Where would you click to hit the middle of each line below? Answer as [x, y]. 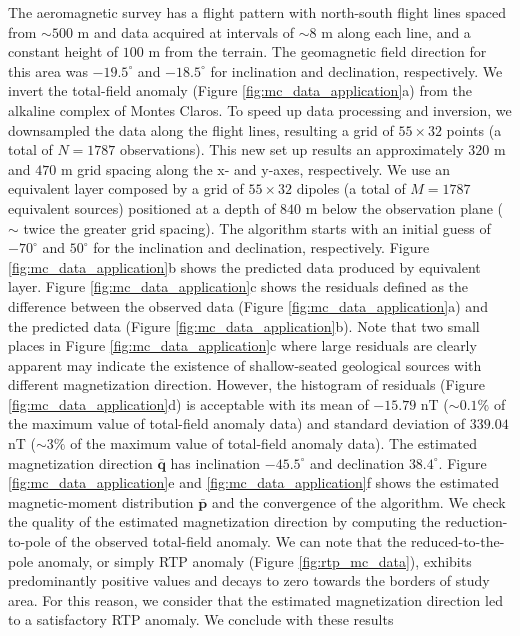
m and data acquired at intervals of [185, 31]
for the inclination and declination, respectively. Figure [261, 247]
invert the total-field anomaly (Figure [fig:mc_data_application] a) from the [240, 90]
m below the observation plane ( [404, 207]
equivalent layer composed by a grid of [126, 188]
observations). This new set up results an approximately [291, 149]
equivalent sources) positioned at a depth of [142, 207]
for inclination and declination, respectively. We [356, 70]
